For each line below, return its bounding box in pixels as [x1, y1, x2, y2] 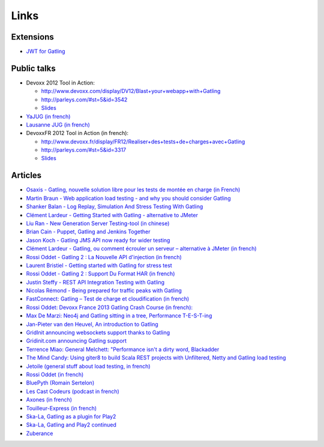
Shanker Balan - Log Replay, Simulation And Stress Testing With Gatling [26, 203, 203, 210]
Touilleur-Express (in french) [26, 404, 97, 412]
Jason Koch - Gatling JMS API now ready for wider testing [26, 236, 170, 244]
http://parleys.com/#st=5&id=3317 [41, 146, 127, 154]
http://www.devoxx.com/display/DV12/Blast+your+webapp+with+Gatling [41, 88, 221, 95]
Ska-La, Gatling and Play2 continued [26, 421, 117, 428]
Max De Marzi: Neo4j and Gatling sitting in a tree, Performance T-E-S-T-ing [26, 312, 212, 319]
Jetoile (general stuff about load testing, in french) [26, 362, 151, 370]
